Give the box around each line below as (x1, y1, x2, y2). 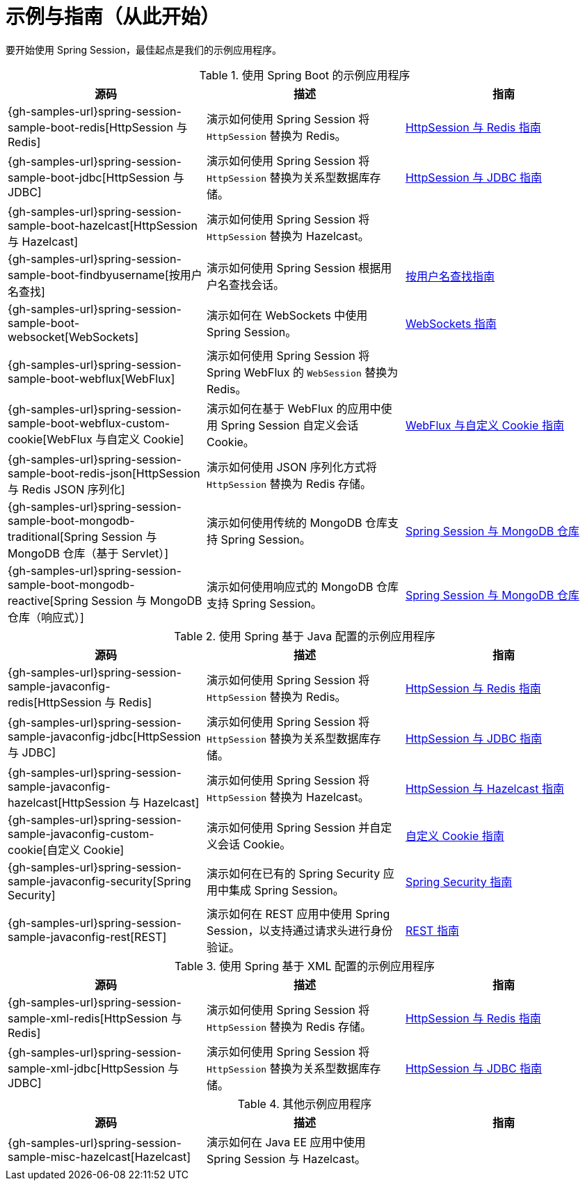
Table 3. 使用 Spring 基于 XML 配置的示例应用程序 (174, 958, 435, 973)
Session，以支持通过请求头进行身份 (206, 923, 393, 938)
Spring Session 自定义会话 (221, 418, 359, 432)
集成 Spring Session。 (228, 883, 344, 897)
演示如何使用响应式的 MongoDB (206, 579, 374, 594)
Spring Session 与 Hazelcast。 (206, 1151, 366, 1166)
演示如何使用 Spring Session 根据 (206, 260, 381, 275)
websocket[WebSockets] (8, 329, 139, 344)
